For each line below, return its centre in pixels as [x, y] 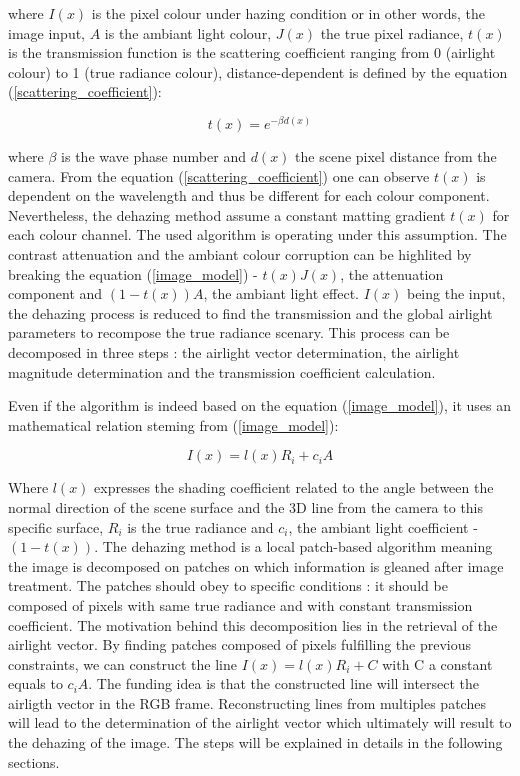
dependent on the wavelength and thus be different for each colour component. [249, 195]
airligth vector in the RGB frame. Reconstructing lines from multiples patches [247, 702]
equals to [35, 683]
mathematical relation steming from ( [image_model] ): [173, 424]
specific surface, [56, 526]
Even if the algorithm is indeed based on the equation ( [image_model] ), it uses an [259, 405]
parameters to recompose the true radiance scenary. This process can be [229, 332]
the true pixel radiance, [392, 32]
